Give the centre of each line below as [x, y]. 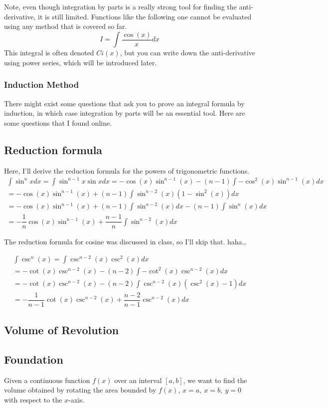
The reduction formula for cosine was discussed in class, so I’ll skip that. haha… [125, 242]
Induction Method [42, 85]
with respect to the [33, 399]
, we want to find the [215, 380]
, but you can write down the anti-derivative [187, 53]
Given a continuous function [47, 380]
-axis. [77, 399]
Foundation [34, 359]
